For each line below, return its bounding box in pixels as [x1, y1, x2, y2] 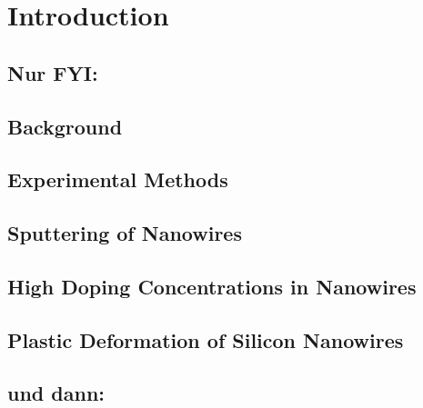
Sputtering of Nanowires [7, 219, 242, 247]
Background [7, 112, 123, 140]
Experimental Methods [7, 165, 228, 194]
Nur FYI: [7, 58, 98, 86]
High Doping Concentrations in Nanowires [7, 272, 417, 300]
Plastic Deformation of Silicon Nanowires [7, 325, 404, 353]
